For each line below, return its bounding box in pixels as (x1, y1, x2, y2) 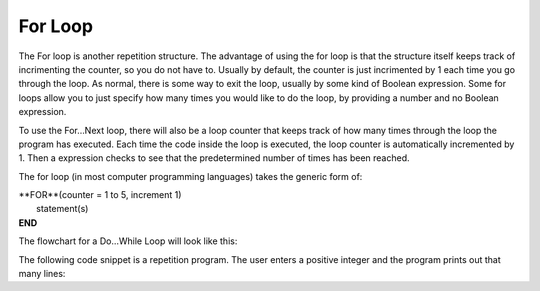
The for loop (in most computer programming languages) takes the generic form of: (18, 170, 363, 182)
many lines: (18, 268, 66, 280)
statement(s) (36, 203, 89, 215)
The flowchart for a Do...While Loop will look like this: (18, 235, 238, 247)
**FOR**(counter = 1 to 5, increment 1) (18, 189, 182, 201)
